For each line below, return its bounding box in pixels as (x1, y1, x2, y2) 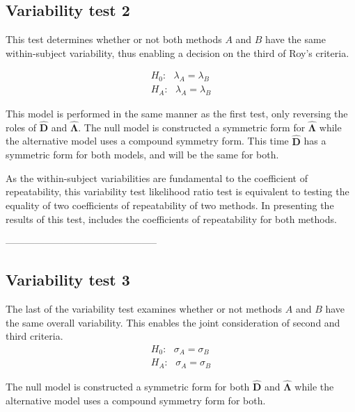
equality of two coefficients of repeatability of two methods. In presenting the (6, 198, 334, 213)
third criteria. (6, 329, 63, 343)
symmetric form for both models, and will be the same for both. (6, 147, 279, 162)
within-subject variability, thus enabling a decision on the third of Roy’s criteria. (6, 45, 349, 60)
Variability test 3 (6, 269, 130, 290)
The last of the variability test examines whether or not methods (6, 302, 283, 316)
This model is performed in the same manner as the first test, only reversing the (6, 106, 348, 121)
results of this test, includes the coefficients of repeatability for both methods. (6, 211, 337, 226)
